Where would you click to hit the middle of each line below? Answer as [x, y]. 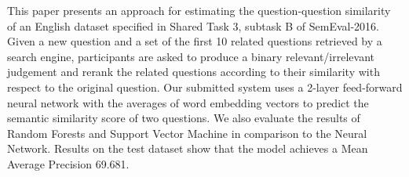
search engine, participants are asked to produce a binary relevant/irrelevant [191, 56]
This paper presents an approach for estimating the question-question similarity [199, 10]
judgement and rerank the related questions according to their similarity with [194, 72]
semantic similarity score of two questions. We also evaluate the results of [184, 118]
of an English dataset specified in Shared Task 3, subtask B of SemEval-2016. [193, 25]
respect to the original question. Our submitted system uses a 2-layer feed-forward [205, 87]
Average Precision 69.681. [68, 163]
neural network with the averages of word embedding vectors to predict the [188, 102]
